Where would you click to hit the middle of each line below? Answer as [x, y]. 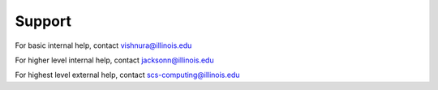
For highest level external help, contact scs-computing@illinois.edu [127, 75]
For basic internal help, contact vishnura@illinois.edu [103, 45]
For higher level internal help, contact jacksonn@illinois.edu [114, 60]
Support [43, 21]
